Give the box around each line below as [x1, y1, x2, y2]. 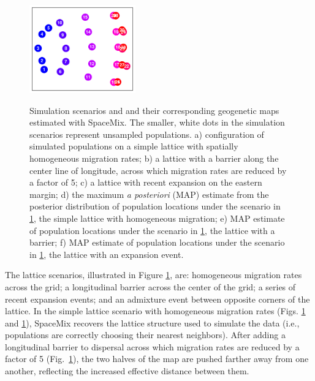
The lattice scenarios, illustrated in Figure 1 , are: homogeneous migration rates [5, 268, 302, 281]
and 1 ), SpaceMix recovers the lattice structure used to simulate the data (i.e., [5, 316, 300, 329]
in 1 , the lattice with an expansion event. [29, 247, 184, 260]
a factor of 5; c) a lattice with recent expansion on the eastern [29, 176, 262, 189]
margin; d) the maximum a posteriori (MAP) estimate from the [29, 187, 269, 200]
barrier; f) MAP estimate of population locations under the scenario [29, 236, 285, 249]
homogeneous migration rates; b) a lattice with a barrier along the [29, 151, 279, 164]
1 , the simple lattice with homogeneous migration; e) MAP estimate [29, 211, 285, 224]
